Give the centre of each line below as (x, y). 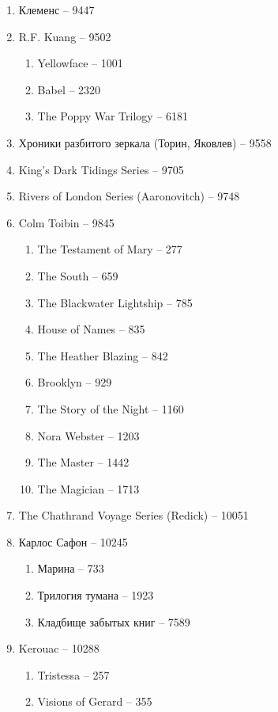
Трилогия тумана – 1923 (96, 595)
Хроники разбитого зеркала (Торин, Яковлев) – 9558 (145, 142)
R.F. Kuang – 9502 (65, 36)
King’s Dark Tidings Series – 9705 (101, 169)
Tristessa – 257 (73, 674)
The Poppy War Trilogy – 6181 (113, 116)
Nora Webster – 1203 (88, 435)
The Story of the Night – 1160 (111, 408)
